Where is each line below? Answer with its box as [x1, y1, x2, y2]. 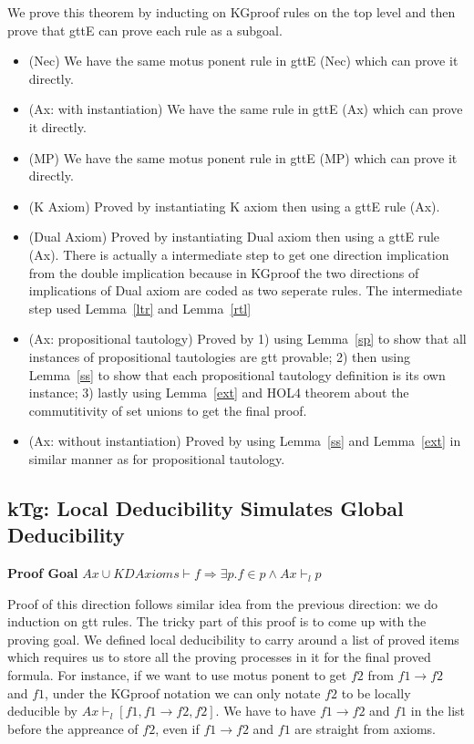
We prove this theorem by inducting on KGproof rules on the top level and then [7, 3, 456, 21]
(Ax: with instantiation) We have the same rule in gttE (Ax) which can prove [28, 99, 463, 119]
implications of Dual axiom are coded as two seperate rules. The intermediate [28, 281, 462, 300]
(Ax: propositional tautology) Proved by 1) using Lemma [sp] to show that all [28, 329, 467, 348]
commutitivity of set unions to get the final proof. [28, 400, 307, 419]
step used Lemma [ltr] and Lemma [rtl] [28, 298, 252, 317]
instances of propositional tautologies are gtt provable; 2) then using [28, 346, 410, 366]
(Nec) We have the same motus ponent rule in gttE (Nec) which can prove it [28, 51, 459, 70]
